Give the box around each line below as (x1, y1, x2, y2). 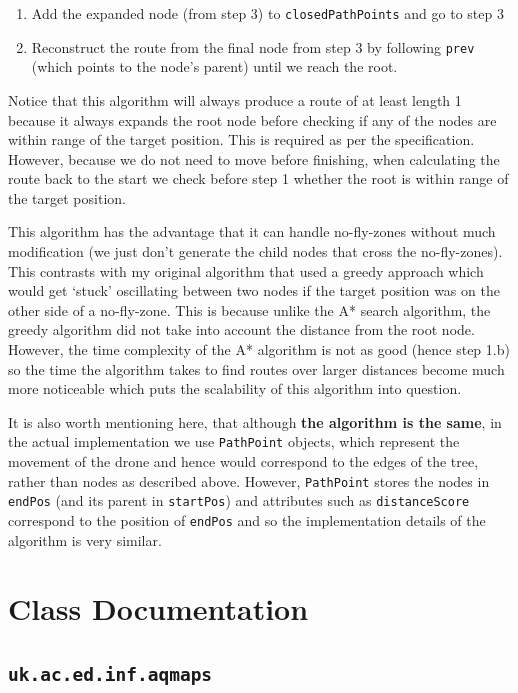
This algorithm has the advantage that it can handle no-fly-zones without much (8, 221, 496, 242)
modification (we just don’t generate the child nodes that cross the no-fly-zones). (8, 241, 503, 262)
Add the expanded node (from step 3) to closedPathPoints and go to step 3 (31, 3, 504, 23)
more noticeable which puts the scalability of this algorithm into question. (8, 378, 462, 399)
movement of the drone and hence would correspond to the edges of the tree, (8, 451, 479, 472)
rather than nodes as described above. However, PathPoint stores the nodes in (8, 470, 490, 491)
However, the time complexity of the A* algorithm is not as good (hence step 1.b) (8, 339, 510, 360)
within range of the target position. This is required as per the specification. (8, 129, 475, 150)
